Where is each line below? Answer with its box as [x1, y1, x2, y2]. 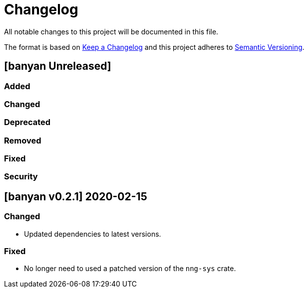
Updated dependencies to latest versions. [24, 229, 161, 238]
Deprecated [4, 117, 51, 128]
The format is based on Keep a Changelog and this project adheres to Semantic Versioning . [4, 42, 305, 51]
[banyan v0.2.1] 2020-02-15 [4, 190, 147, 203]
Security [4, 171, 38, 182]
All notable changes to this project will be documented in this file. [4, 27, 219, 36]
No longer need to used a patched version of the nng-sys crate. [24, 264, 236, 273]
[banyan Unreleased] [4, 60, 111, 73]
